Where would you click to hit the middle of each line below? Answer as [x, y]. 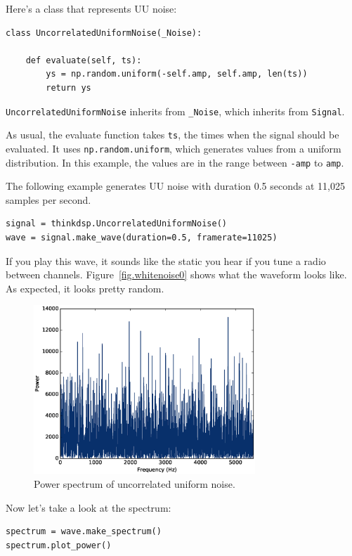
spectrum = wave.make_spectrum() [84, 532]
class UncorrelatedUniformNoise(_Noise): [104, 33]
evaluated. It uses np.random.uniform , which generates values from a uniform [174, 148]
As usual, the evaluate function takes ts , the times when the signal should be [172, 135]
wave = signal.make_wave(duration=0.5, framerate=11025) [142, 237]
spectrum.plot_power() [59, 545]
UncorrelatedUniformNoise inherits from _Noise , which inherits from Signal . [175, 111]
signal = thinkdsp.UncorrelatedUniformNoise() [116, 224]
